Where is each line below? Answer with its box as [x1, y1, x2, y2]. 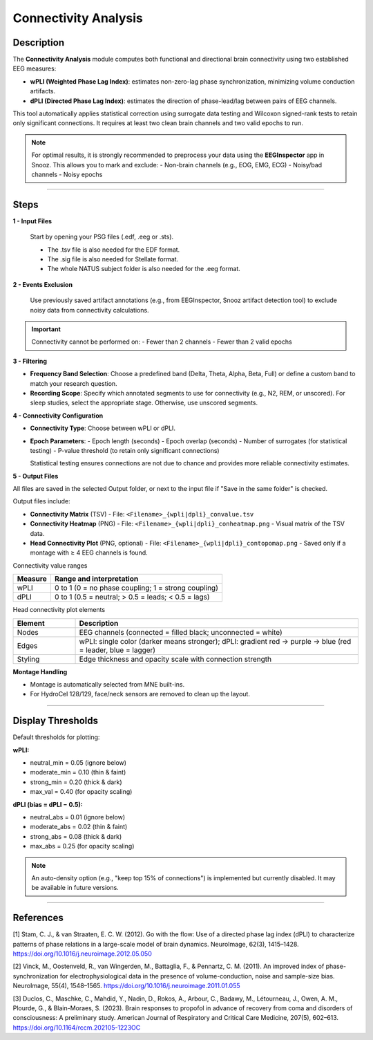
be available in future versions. [31, 884, 119, 892]
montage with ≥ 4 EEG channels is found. [30, 548, 148, 557]
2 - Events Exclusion [12, 280, 73, 288]
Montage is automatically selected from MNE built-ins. [30, 680, 185, 688]
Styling [17, 654, 40, 664]
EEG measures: [12, 64, 57, 73]
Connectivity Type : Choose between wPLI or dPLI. [30, 424, 176, 432]
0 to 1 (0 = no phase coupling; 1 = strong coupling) [54, 583, 219, 593]
